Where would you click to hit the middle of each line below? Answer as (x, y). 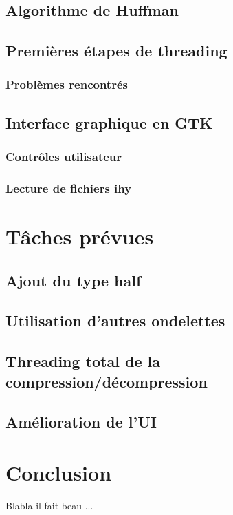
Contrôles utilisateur (64, 157)
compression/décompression (107, 381)
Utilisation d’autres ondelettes (115, 320)
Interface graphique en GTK (109, 122)
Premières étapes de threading (116, 51)
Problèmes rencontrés (67, 84)
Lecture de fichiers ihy (69, 188)
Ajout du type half (74, 280)
